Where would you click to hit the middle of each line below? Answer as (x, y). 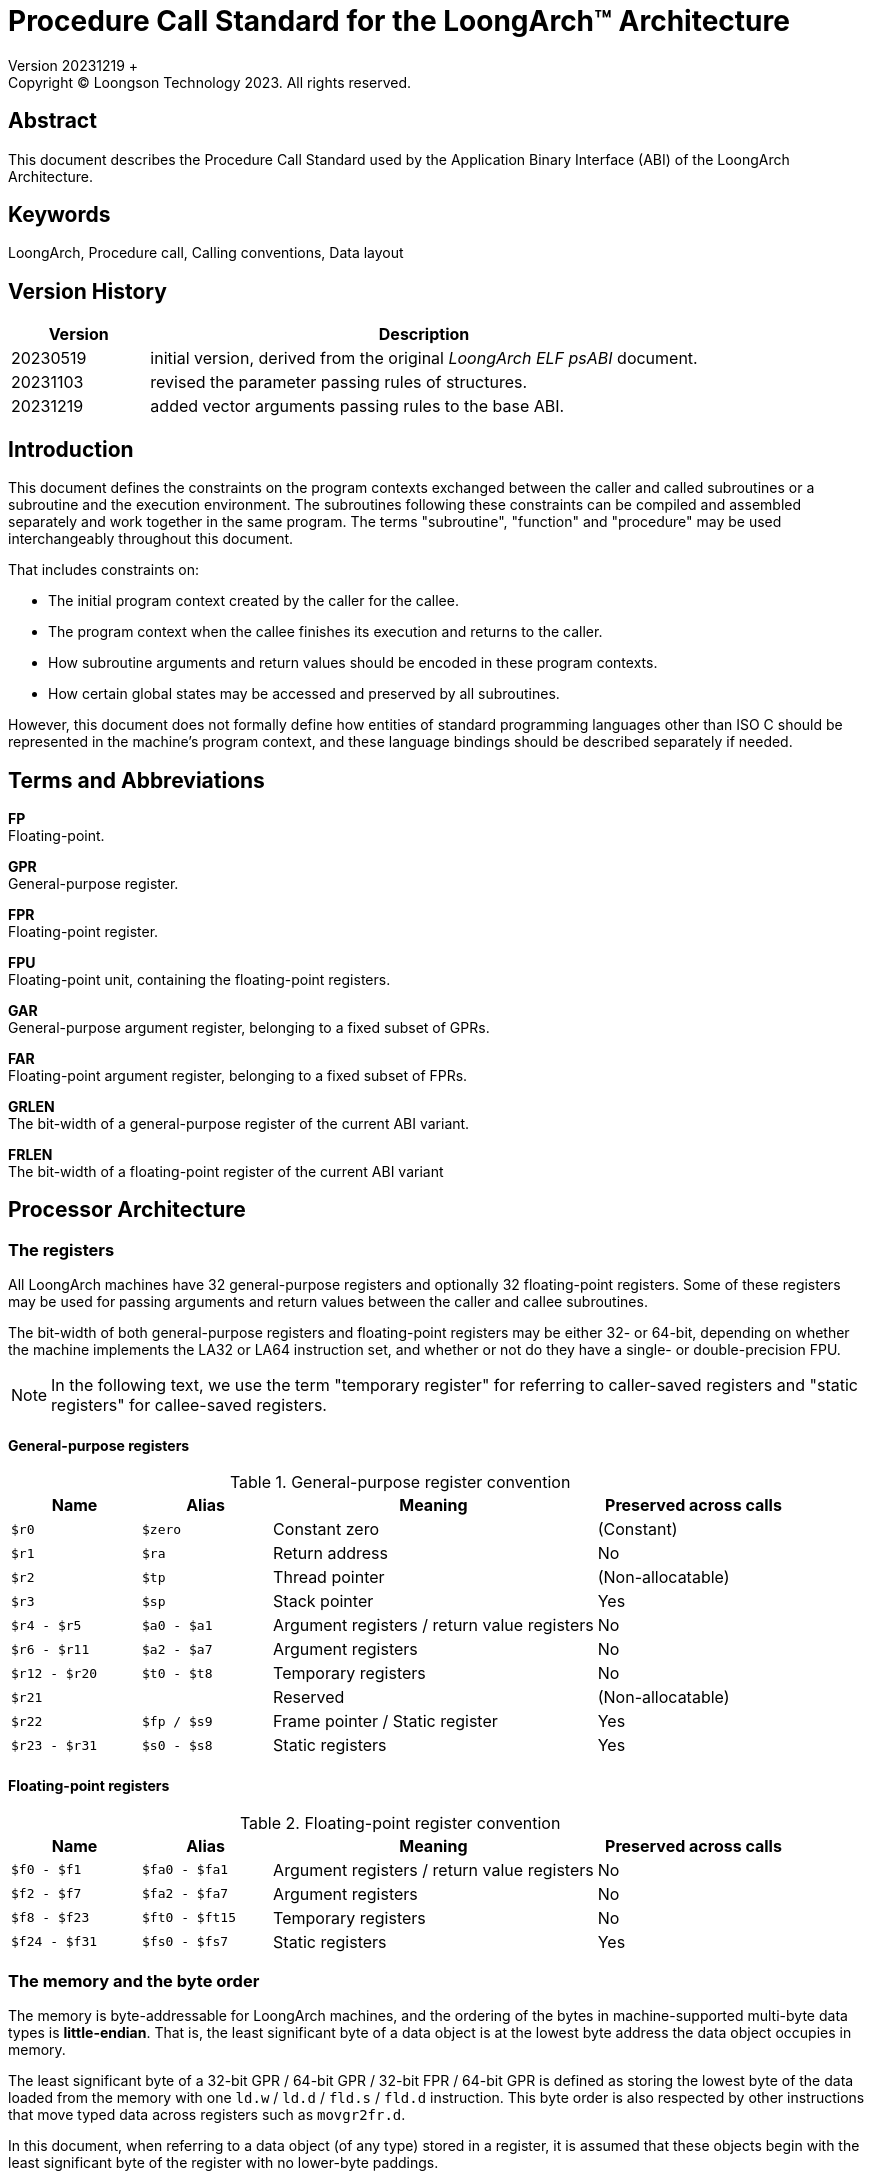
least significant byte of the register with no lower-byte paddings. (223, 2163)
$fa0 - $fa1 (185, 1870)
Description (424, 334)
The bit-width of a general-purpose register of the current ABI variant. (239, 1123)
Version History (87, 291)
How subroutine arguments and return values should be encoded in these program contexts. (353, 663)
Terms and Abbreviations (136, 780)
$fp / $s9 (177, 1721)
